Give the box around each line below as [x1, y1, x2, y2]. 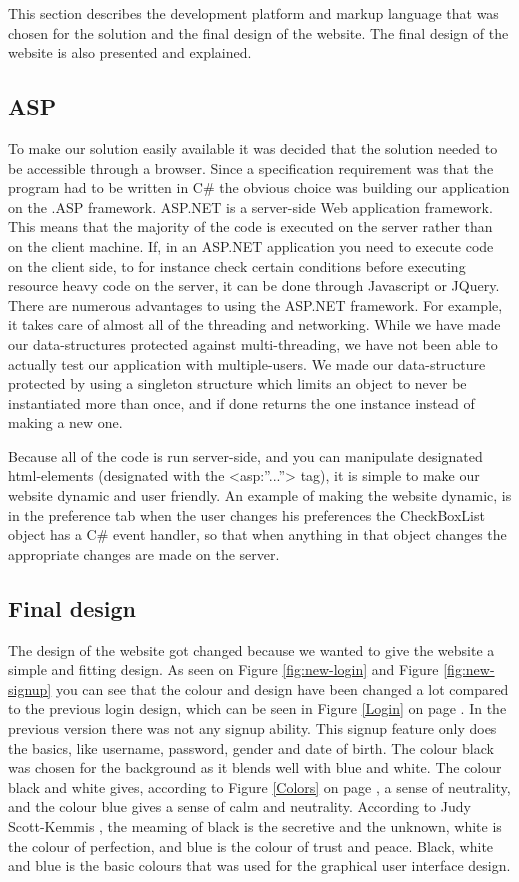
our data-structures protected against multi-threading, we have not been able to [8, 333, 498, 354]
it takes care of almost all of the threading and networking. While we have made [8, 314, 501, 335]
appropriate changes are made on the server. [8, 543, 280, 564]
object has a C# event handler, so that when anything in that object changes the [8, 524, 507, 545]
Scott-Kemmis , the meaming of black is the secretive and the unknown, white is [8, 816, 502, 836]
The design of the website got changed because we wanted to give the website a [8, 639, 495, 660]
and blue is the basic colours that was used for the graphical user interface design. [8, 855, 511, 876]
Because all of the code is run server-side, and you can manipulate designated [8, 445, 483, 466]
